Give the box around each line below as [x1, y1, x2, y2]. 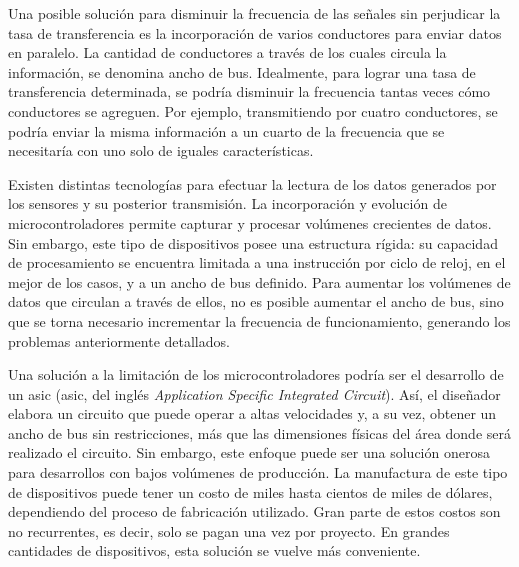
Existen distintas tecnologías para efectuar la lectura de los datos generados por [8, 173, 497, 194]
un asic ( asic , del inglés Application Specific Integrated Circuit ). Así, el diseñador [8, 383, 501, 404]
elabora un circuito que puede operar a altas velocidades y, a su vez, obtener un [8, 403, 497, 424]
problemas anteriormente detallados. [8, 330, 230, 351]
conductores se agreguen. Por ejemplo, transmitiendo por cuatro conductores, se [8, 100, 498, 121]
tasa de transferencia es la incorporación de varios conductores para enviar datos [8, 22, 502, 43]
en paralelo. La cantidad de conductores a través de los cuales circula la [8, 42, 447, 63]
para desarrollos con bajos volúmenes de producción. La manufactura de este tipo [8, 462, 508, 483]
